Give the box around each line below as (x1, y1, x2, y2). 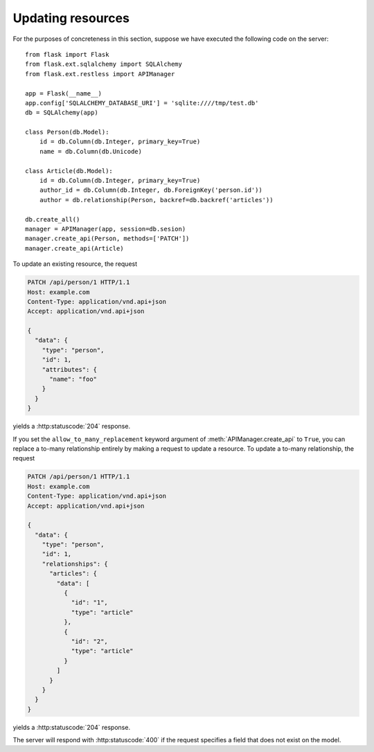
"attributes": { (42, 366, 97, 373)
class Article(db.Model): (25, 167, 114, 174)
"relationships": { (42, 559, 109, 568)
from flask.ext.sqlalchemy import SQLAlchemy (25, 60, 183, 69)
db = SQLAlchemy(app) (25, 109, 98, 117)
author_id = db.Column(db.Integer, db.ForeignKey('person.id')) (39, 186, 262, 194)
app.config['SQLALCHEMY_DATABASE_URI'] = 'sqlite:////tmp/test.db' (25, 99, 259, 107)
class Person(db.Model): (25, 128, 109, 136)
